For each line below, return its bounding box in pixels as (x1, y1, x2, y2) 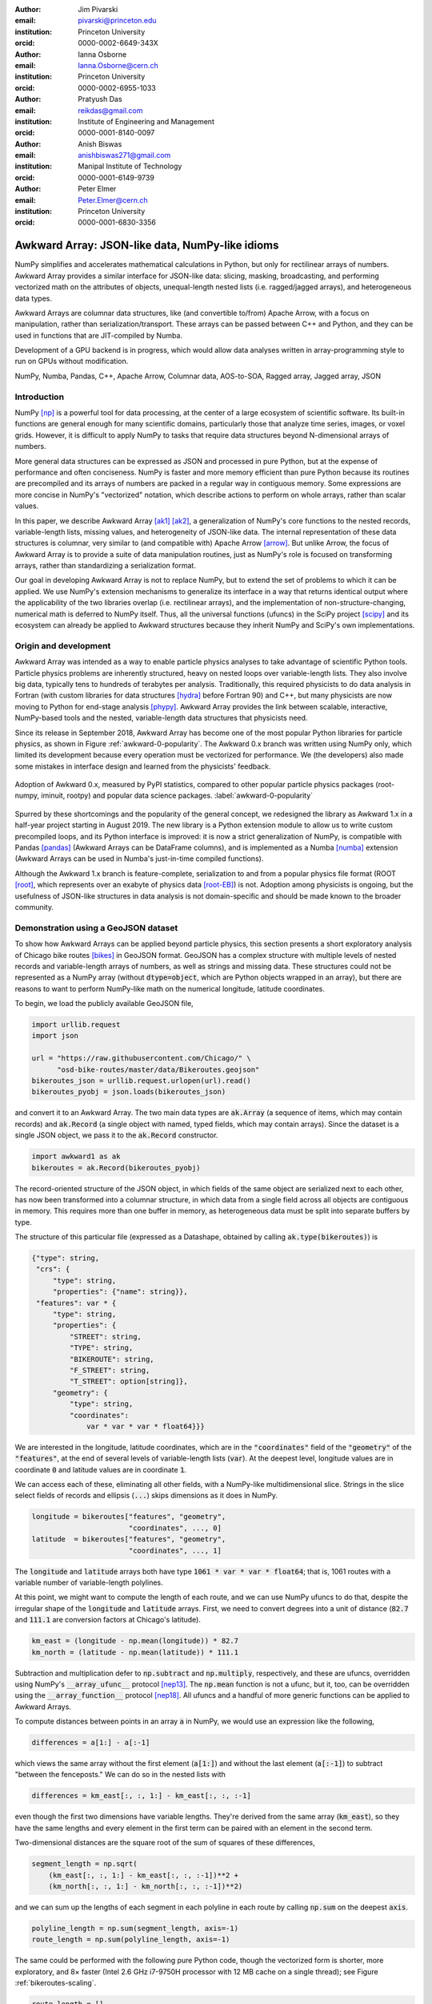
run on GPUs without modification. (14, 357, 129, 366)
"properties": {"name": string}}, (52, 1287, 188, 1296)
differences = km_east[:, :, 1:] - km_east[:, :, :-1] (31, 1792, 251, 1800)
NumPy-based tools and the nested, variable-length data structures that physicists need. (14, 713, 308, 723)
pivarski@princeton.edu (78, 16, 157, 26)
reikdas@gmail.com (78, 105, 143, 115)
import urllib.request (31, 1020, 121, 1029)
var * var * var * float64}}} (86, 1421, 206, 1431)
